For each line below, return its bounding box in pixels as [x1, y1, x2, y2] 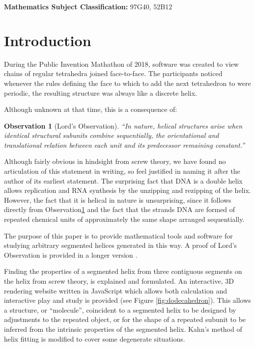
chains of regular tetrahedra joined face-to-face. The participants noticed [4, 68, 223, 79]
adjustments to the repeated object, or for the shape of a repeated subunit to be [4, 314, 246, 324]
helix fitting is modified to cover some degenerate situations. [4, 333, 185, 344]
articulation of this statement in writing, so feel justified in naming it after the [4, 166, 240, 176]
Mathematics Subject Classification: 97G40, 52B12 [4, 1, 172, 11]
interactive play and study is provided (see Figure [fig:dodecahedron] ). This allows [4, 295, 251, 305]
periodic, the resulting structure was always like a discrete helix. [4, 87, 197, 98]
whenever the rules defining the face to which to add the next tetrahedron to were [4, 78, 251, 88]
